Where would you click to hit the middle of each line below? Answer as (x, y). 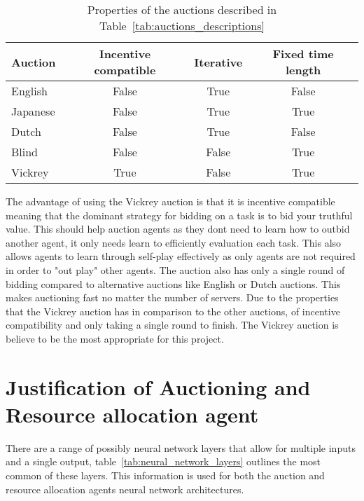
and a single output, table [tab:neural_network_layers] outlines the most (163, 461)
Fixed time (303, 54)
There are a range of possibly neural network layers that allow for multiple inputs (181, 447)
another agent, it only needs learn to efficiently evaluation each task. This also (174, 242)
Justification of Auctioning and (158, 386)
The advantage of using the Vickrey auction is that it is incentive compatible (170, 201)
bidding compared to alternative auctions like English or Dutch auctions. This (173, 283)
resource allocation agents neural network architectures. (125, 489)
